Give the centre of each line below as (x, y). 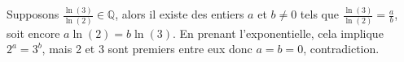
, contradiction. (341, 49)
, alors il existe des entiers (180, 14)
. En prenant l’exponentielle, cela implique (278, 33)
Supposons (33, 14)
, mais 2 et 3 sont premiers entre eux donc (147, 49)
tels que (319, 14)
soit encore (33, 33)
